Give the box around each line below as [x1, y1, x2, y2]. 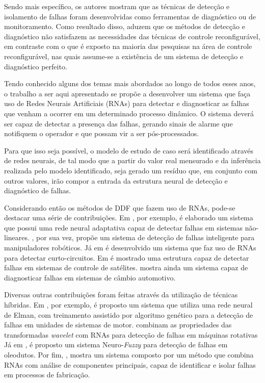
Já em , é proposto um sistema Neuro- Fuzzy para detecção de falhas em [4, 339, 228, 350]
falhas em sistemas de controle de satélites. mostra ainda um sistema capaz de [4, 262, 248, 273]
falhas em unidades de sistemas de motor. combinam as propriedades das [4, 319, 232, 330]
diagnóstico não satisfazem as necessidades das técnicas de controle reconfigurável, [4, 31, 260, 41]
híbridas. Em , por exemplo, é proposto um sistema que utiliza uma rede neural [4, 299, 253, 310]
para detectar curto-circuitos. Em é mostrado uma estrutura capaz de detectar [4, 252, 249, 263]
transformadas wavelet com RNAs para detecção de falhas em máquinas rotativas [4, 329, 258, 340]
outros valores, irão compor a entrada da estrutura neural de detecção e [4, 175, 228, 186]
